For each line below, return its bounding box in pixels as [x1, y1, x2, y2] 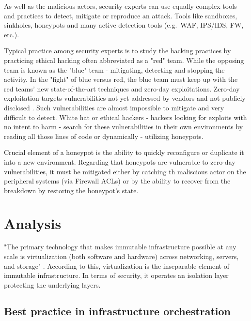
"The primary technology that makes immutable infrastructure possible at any [4, 242, 236, 252]
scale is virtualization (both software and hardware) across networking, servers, [4, 251, 239, 261]
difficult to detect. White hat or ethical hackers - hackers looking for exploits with [4, 112, 247, 122]
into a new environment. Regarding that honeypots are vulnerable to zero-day [4, 156, 235, 167]
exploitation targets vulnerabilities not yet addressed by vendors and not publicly [4, 93, 246, 103]
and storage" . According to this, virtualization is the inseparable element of [4, 260, 229, 271]
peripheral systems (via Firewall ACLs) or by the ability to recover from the [4, 176, 231, 186]
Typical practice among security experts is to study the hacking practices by [4, 46, 231, 56]
